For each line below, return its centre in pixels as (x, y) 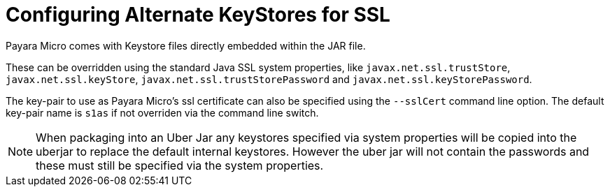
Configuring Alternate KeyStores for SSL (198, 15)
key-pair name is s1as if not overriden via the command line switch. (162, 112)
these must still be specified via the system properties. (180, 165)
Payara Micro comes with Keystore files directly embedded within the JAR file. (186, 45)
